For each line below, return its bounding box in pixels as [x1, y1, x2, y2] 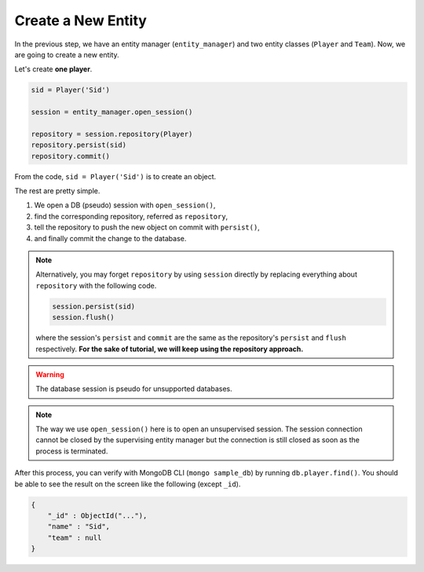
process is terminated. [35, 446, 108, 456]
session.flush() [52, 313, 115, 322]
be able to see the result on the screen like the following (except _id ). [14, 479, 241, 489]
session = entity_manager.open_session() [31, 108, 193, 117]
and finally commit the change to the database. [34, 233, 187, 243]
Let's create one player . [14, 64, 93, 74]
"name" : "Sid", [47, 522, 110, 531]
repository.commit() [31, 152, 110, 160]
